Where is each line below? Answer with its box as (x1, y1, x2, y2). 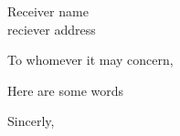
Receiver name (7, 2, 89, 20)
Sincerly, (7, 111, 55, 131)
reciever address (7, 19, 96, 38)
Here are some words (7, 80, 124, 99)
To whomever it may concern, (7, 50, 174, 69)
